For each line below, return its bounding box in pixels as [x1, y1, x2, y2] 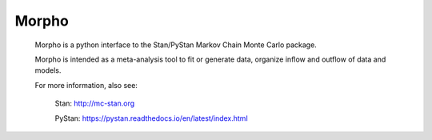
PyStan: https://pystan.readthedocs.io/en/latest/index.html [54, 113, 248, 123]
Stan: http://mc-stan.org [54, 98, 135, 108]
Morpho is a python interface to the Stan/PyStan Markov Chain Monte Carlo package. [34, 40, 318, 50]
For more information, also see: [34, 80, 138, 90]
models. [34, 66, 62, 75]
